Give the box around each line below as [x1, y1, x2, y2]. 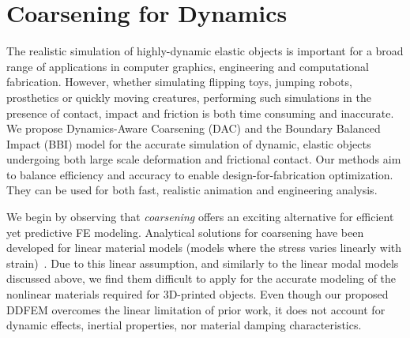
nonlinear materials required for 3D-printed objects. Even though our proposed [6, 286, 389, 302]
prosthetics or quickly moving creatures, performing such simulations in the [6, 88, 371, 105]
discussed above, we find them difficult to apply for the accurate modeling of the [6, 270, 397, 287]
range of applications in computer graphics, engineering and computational [6, 58, 369, 74]
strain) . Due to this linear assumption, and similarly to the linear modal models [6, 254, 399, 271]
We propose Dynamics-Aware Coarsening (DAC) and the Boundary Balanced [6, 120, 381, 137]
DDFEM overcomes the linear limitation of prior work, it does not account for [6, 301, 386, 317]
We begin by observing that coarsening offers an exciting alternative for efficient [6, 208, 394, 225]
